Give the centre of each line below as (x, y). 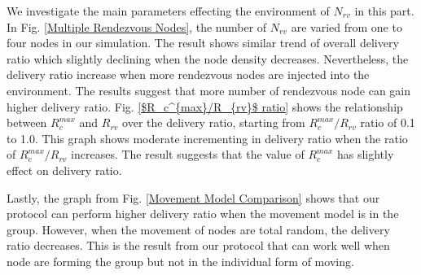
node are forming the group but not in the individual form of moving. (180, 261)
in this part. (384, 11)
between (27, 122)
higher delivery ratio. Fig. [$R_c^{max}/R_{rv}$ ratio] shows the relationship (205, 106)
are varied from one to (346, 26)
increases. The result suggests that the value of (188, 154)
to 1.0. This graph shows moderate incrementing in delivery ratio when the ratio (207, 138)
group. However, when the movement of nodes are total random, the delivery (198, 229)
